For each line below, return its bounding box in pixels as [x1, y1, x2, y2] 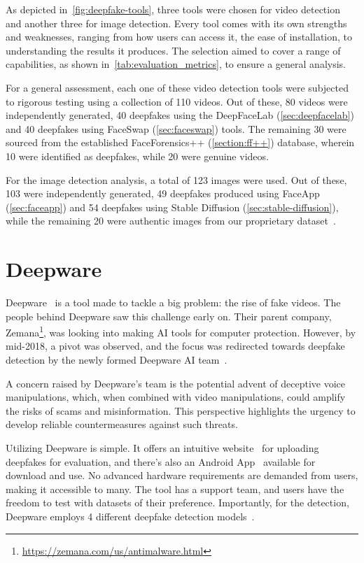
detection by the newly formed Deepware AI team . [6, 352, 227, 367]
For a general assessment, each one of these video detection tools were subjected [6, 80, 349, 94]
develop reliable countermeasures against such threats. [6, 417, 238, 432]
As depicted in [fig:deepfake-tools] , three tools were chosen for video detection [6, 2, 340, 16]
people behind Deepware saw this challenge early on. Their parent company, [6, 308, 332, 323]
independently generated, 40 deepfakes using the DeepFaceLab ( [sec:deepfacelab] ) [6, 108, 354, 122]
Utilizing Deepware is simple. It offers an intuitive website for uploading [6, 441, 319, 455]
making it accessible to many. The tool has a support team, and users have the [6, 481, 344, 496]
